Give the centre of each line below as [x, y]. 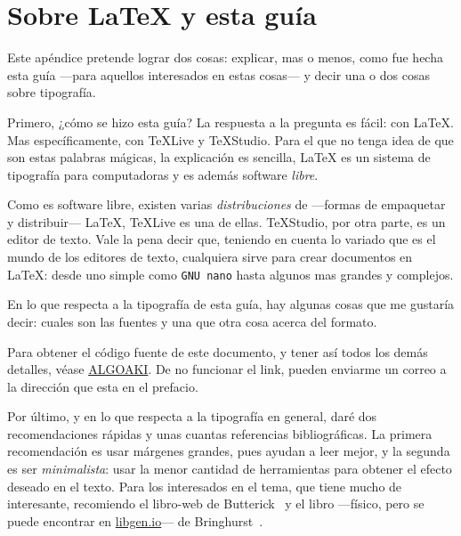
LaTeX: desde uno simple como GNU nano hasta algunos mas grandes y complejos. [230, 274]
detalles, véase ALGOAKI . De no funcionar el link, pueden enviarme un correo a [227, 369]
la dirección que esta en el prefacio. [103, 386]
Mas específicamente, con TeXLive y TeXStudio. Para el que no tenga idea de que [230, 139]
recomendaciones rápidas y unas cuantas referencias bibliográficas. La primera [220, 433]
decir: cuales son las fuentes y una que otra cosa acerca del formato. [192, 321]
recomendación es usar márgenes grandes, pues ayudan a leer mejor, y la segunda [229, 451]
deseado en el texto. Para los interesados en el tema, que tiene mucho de [205, 486]
